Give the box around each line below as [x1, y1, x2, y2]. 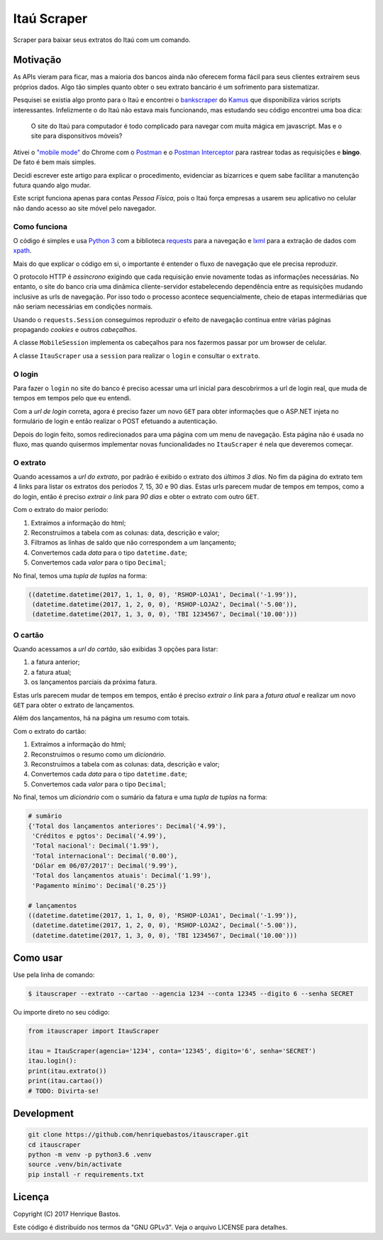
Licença [13, 1191, 50, 1203]
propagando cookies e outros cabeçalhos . [13, 326, 138, 334]
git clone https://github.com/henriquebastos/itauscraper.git [28, 1131, 249, 1139]
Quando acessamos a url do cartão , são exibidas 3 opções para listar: [13, 645, 218, 653]
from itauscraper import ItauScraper [28, 1027, 160, 1035]
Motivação [13, 54, 62, 66]
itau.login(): [28, 1057, 77, 1065]
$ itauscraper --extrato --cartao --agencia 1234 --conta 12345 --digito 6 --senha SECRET [28, 990, 354, 998]
